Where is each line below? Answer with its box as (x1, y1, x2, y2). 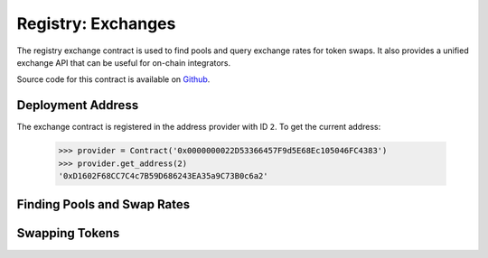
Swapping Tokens (16, 226, 120, 241)
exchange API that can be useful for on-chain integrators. (16, 57, 231, 68)
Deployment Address (16, 97, 139, 113)
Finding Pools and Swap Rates (16, 197, 191, 212)
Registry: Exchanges (16, 14, 176, 33)
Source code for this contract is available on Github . (16, 74, 211, 85)
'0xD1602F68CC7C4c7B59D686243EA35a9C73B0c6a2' (58, 171, 268, 180)
